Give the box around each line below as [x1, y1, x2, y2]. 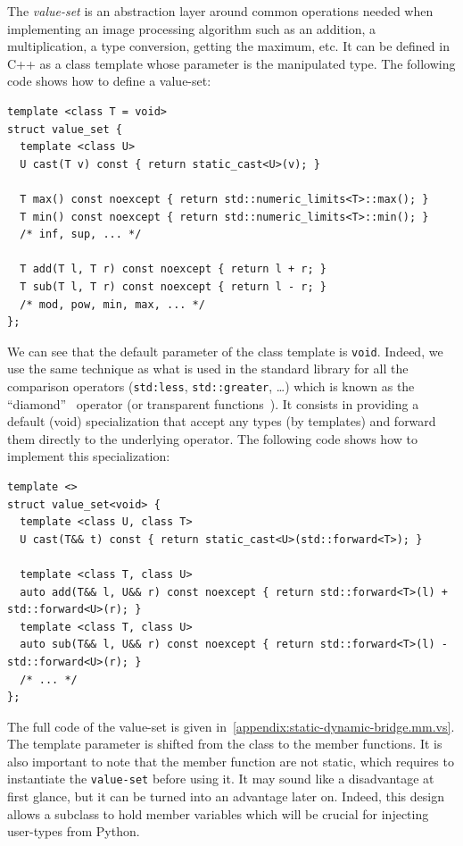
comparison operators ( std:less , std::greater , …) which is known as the [7, 376, 415, 395]
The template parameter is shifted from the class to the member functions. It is [7, 734, 442, 753]
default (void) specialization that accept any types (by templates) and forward [7, 412, 436, 431]
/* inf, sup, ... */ [20, 228, 142, 241]
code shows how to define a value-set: [7, 71, 211, 90]
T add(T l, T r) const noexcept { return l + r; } [20, 263, 327, 276]
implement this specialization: [7, 447, 170, 465]
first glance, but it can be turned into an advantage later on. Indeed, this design [7, 787, 444, 806]
